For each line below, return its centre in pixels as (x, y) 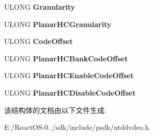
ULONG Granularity (40, 7)
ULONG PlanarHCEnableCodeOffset (69, 75)
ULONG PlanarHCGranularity (58, 24)
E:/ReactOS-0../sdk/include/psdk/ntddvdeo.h (76, 127)
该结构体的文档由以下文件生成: (55, 110)
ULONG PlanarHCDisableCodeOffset (70, 92)
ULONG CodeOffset (39, 41)
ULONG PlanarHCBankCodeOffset (66, 58)
